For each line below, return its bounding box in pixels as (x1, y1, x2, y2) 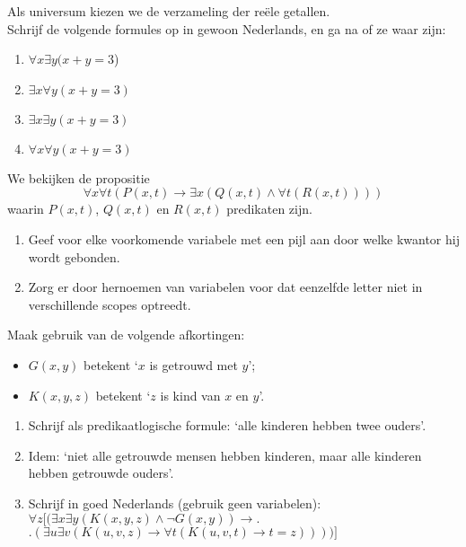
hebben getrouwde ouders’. (28, 463, 174, 482)
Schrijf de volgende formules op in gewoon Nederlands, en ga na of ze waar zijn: (7, 19, 446, 38)
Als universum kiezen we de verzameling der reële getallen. (7, 2, 330, 20)
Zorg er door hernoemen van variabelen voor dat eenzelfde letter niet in (28, 278, 423, 296)
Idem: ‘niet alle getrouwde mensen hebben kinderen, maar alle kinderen (28, 446, 422, 464)
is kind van (160, 385, 221, 404)
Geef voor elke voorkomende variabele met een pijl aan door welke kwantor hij (28, 229, 460, 248)
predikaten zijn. (226, 199, 312, 218)
